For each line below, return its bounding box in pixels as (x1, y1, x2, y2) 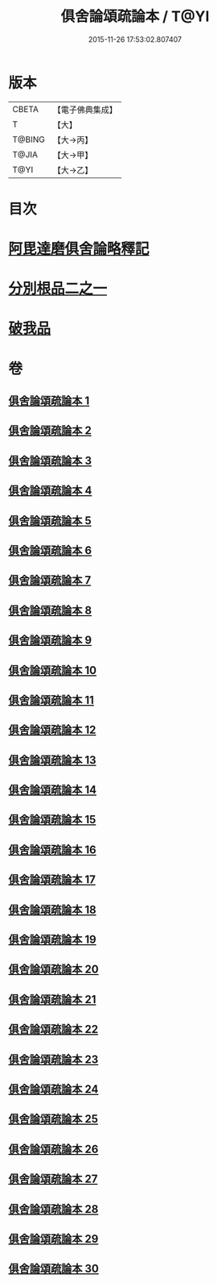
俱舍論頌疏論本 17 (8, 873, 96, 887)
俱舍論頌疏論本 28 (8, 1202, 99, 1216)
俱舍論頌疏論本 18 (8, 902, 96, 916)
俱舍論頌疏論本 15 (8, 813, 96, 827)
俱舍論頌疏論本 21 (8, 993, 96, 1006)
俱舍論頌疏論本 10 (8, 663, 97, 677)
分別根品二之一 (8, 280, 108, 298)
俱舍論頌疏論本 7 (8, 573, 92, 587)
